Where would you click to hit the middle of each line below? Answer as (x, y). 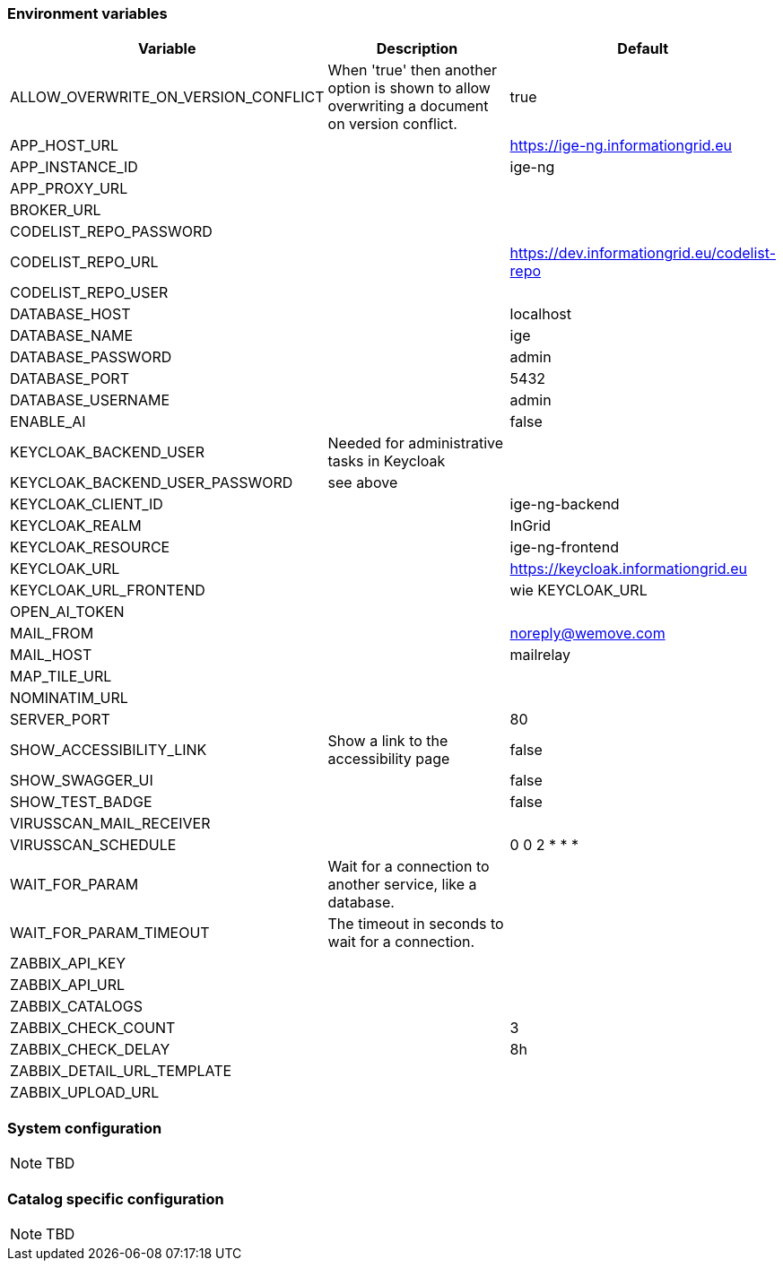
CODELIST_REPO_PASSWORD (111, 232)
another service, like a (402, 885)
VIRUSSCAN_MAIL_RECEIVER (110, 824)
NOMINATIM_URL (69, 698)
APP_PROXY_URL (69, 189)
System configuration (85, 1128)
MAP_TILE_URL (61, 677)
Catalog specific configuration (116, 1199)
